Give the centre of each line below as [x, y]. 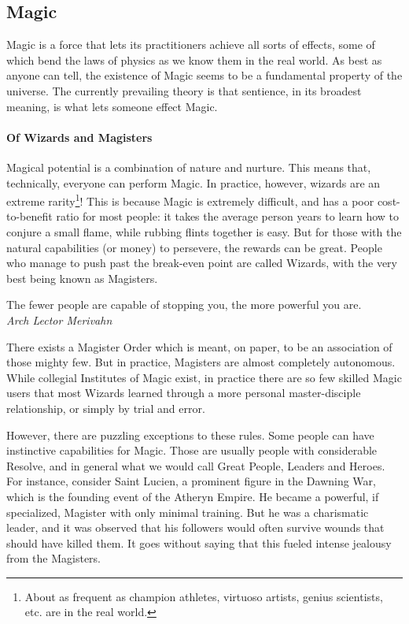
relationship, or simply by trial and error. [106, 408]
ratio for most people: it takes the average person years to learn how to [228, 216]
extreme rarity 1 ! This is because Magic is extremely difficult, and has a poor [190, 200]
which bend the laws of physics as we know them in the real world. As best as [194, 59]
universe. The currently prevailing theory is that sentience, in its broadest [184, 90]
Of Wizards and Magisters [79, 137]
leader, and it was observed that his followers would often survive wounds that [195, 527]
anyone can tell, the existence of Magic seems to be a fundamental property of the [204, 75]
